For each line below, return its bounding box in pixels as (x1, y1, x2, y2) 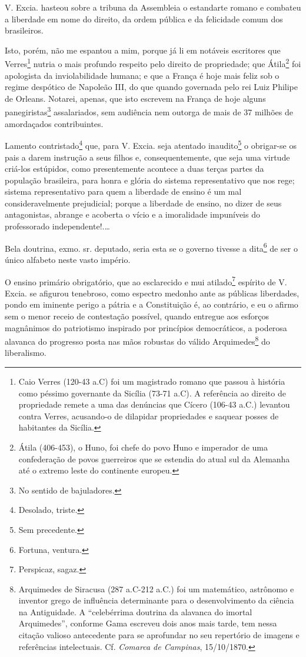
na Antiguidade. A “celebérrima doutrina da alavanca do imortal (18, 605, 252, 618)
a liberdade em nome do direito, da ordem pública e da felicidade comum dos (5, 12, 283, 25)
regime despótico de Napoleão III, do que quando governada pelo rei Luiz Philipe (5, 81, 298, 93)
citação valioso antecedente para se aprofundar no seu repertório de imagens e (18, 629, 300, 641)
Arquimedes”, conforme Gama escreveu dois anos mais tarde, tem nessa (18, 617, 277, 629)
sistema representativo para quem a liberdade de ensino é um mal (5, 185, 242, 198)
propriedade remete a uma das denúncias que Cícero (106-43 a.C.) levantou (18, 398, 290, 411)
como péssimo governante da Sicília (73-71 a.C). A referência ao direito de (18, 386, 286, 399)
